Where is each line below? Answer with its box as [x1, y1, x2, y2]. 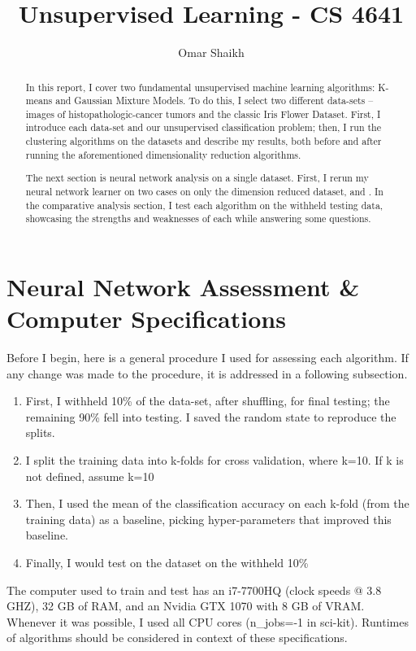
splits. [25, 424, 55, 441]
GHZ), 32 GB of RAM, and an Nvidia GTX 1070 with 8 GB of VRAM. [6, 597, 365, 614]
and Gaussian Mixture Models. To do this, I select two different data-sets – [55, 94, 374, 107]
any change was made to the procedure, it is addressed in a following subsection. [6, 365, 408, 382]
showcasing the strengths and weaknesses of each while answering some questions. [25, 212, 371, 225]
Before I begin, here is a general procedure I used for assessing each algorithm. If [6, 349, 409, 366]
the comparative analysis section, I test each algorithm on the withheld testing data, [25, 198, 383, 212]
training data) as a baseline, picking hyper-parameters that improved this [25, 510, 392, 527]
